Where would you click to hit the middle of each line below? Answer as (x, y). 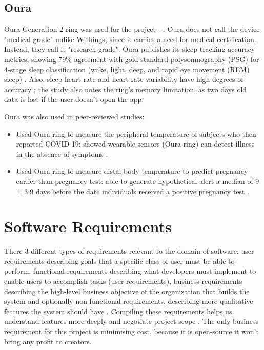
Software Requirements (88, 226)
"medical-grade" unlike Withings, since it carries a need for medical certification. (130, 39)
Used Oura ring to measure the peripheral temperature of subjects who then (136, 133)
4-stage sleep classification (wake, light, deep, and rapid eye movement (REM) (127, 69)
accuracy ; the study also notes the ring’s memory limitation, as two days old (126, 89)
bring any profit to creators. (48, 341)
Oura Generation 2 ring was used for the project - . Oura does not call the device (132, 29)
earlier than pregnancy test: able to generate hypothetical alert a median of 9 (138, 181)
